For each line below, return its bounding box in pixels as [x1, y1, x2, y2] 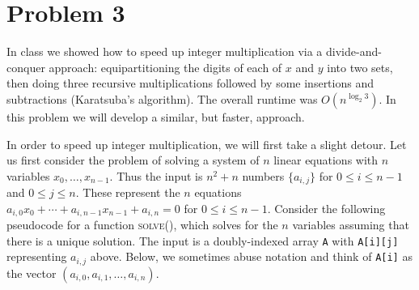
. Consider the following [267, 199, 386, 216]
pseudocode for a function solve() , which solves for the [6, 216, 278, 233]
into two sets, [327, 58, 393, 75]
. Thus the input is [109, 167, 203, 184]
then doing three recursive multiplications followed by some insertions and [6, 75, 374, 92]
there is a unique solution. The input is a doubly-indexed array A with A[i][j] [6, 232, 399, 249]
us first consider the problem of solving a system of [6, 151, 260, 168]
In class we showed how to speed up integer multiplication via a [6, 43, 323, 60]
